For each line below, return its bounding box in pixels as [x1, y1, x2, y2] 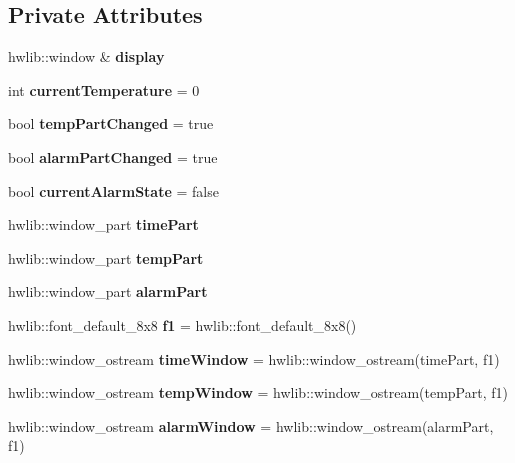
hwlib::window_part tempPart [8, 247, 204, 268]
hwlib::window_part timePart [8, 214, 199, 235]
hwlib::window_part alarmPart [8, 281, 208, 302]
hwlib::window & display [8, 46, 165, 67]
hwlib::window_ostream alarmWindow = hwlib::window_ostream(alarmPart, [8, 415, 494, 436]
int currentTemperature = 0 [8, 79, 200, 100]
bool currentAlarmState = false [8, 180, 219, 201]
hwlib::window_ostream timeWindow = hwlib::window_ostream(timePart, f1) [8, 348, 500, 369]
